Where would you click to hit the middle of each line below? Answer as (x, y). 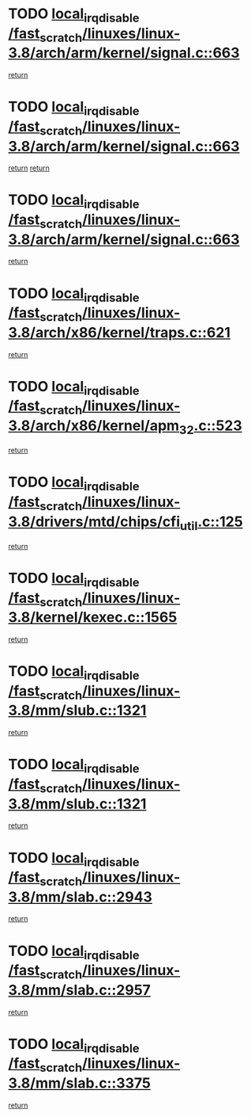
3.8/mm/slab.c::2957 (80, 990)
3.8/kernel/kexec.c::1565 (93, 618)
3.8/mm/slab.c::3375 (80, 1083)
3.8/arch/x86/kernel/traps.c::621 (120, 332)
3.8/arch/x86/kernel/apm (94, 425)
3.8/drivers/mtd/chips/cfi (94, 522)
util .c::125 (212, 523)
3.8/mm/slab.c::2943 (80, 897)
